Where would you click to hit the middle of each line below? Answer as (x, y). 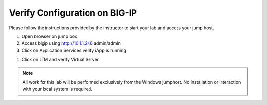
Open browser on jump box (49, 36)
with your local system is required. (57, 89)
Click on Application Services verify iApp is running (74, 50)
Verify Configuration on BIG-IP (73, 13)
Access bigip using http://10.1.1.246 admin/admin (71, 43)
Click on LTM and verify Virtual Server (60, 60)
